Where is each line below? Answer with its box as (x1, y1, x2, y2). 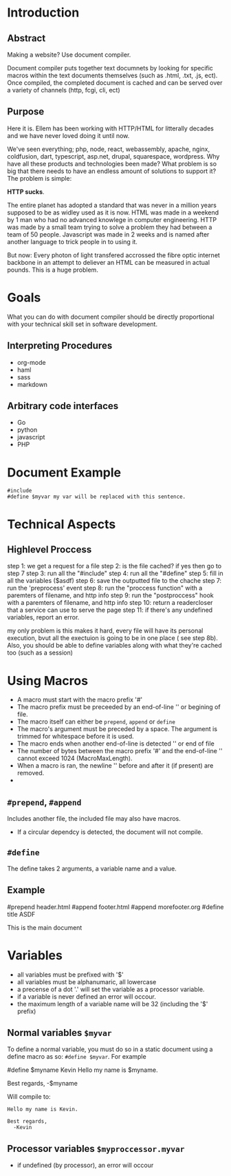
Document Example (7, 464, 122, 480)
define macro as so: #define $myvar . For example (7, 1053, 146, 1061)
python (16, 426, 38, 434)
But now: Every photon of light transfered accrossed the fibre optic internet (7, 250, 220, 259)
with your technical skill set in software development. (7, 319, 158, 328)
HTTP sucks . (7, 188, 45, 196)
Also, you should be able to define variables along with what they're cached (7, 641, 222, 650)
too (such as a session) (7, 648, 74, 657)
